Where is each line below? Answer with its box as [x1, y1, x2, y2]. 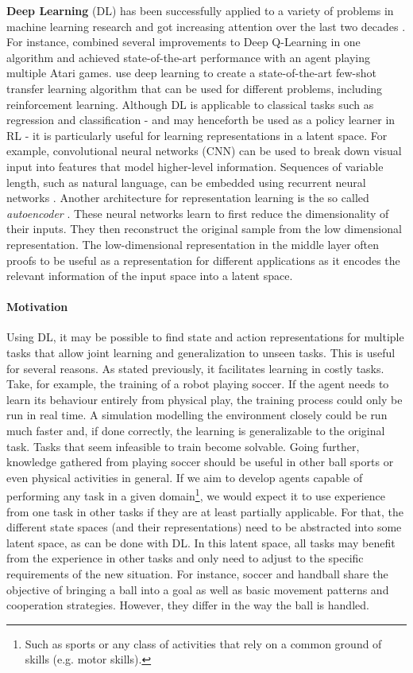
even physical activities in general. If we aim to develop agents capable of [6, 469, 363, 485]
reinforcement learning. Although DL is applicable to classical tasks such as [6, 95, 374, 112]
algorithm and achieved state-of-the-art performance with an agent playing [6, 49, 370, 65]
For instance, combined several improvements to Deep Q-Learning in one [6, 33, 361, 50]
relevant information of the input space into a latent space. [6, 267, 293, 284]
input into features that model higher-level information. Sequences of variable [6, 158, 384, 174]
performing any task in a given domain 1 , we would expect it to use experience [6, 485, 386, 504]
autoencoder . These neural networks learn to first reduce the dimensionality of [6, 204, 389, 221]
